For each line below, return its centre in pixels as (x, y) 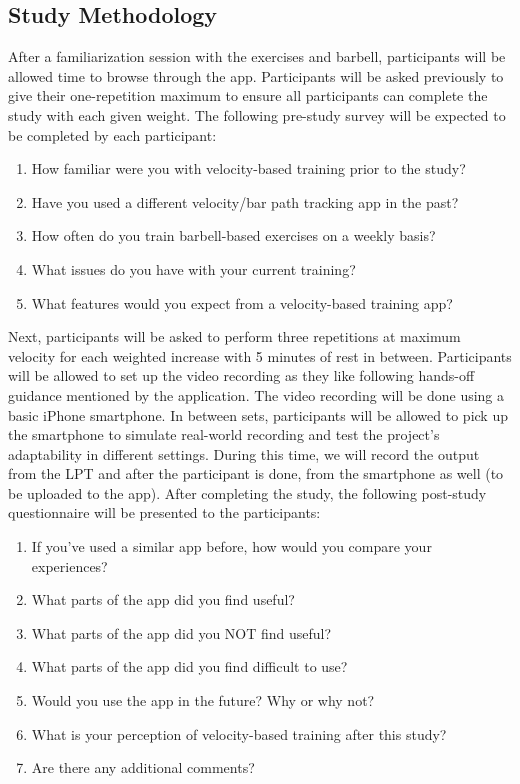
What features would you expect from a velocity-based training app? (242, 302)
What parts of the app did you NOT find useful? (181, 632)
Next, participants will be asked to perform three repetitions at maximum (234, 336)
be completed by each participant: (112, 134)
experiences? (69, 565)
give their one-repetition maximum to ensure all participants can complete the (248, 95)
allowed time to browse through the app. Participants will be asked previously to (256, 75)
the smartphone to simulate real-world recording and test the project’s (224, 434)
